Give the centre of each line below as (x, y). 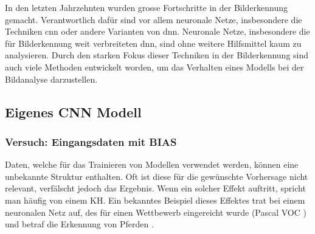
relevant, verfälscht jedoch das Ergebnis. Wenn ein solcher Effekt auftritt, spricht (155, 188)
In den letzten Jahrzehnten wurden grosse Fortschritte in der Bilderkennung (147, 7)
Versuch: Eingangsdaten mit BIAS (91, 141)
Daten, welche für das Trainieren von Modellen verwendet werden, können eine (152, 164)
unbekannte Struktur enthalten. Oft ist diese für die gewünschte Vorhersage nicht (157, 176)
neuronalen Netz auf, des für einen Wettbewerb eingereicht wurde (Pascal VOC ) (156, 212)
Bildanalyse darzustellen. (51, 79)
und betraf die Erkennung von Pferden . (79, 224)
